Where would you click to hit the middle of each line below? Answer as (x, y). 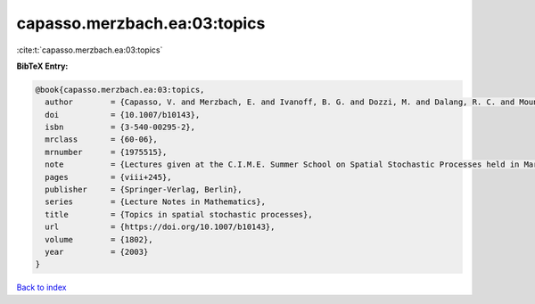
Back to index (41, 288)
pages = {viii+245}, (109, 177)
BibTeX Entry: (42, 66)
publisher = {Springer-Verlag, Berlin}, (144, 190)
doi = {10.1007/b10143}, (123, 115)
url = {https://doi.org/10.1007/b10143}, (160, 227)
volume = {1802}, (99, 239)
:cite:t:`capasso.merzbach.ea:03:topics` (90, 50)
